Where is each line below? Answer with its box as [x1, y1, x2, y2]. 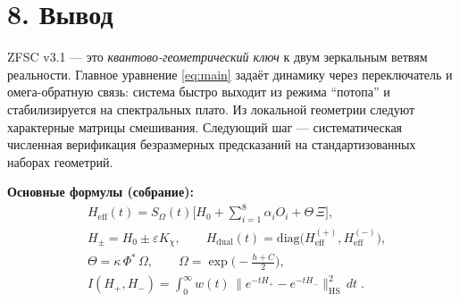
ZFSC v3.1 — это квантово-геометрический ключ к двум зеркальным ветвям [7, 47, 428, 66]
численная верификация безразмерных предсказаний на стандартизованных [7, 135, 416, 154]
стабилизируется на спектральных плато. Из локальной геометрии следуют [7, 99, 415, 118]
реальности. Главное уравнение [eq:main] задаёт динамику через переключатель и [7, 64, 453, 83]
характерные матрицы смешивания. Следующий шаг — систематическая [7, 117, 403, 136]
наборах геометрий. [7, 152, 113, 171]
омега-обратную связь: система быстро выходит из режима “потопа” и [7, 82, 390, 101]
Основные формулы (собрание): [7, 182, 194, 201]
